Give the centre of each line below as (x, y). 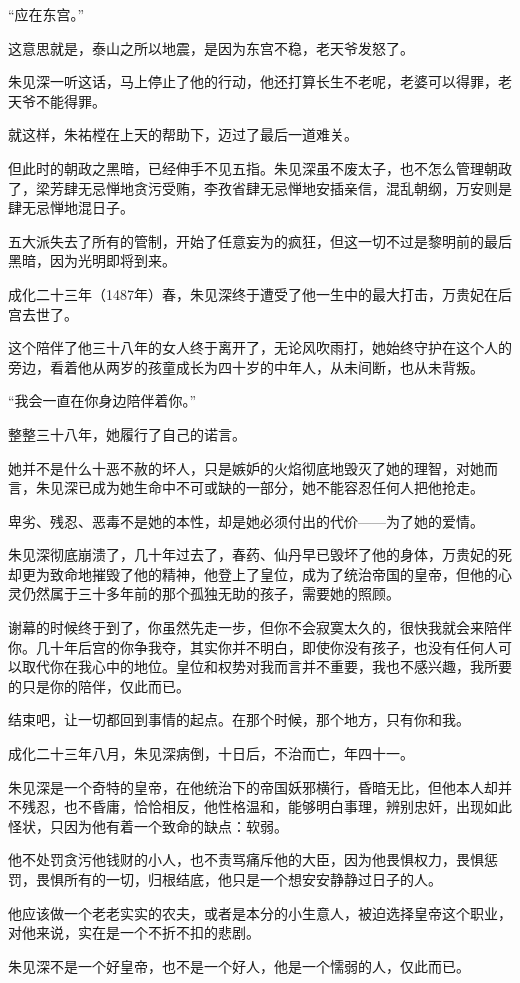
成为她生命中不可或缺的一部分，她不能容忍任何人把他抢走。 (287, 487)
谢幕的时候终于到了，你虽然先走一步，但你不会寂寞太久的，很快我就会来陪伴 (260, 627)
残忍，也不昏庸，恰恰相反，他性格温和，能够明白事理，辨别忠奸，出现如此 (266, 806)
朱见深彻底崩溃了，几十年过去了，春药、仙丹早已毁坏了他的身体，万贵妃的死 (260, 554)
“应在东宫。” (46, 14)
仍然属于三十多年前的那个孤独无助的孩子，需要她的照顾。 (210, 593)
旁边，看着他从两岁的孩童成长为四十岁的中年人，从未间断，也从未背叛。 (246, 366)
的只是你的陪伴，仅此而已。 (99, 685)
